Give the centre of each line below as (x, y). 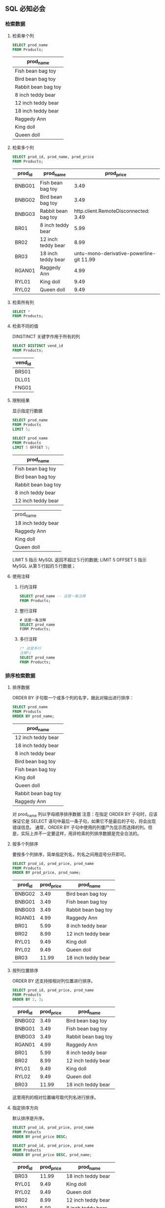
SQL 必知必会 (25, 9)
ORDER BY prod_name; (33, 716)
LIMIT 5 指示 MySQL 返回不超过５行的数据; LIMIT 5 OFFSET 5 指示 (79, 560)
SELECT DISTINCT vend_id (38, 346)
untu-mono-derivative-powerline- (115, 253)
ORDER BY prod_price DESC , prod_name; (52, 1155)
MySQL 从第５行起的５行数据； (44, 566)
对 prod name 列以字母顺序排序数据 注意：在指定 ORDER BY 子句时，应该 (85, 815)
